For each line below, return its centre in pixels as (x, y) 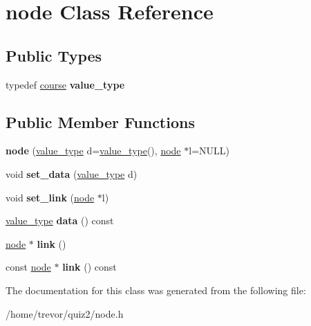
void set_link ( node (50, 197)
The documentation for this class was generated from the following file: (156, 290)
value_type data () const (60, 220)
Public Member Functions (100, 121)
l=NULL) (209, 151)
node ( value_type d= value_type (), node (93, 151)
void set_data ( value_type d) (72, 173)
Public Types (54, 55)
